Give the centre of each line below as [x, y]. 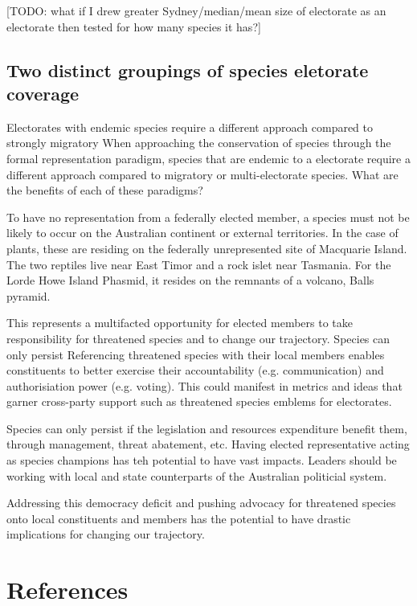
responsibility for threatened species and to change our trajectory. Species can [198, 338]
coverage [43, 93]
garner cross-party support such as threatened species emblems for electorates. [199, 401]
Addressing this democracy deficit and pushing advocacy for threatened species [201, 503]
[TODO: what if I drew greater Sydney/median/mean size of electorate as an [196, 10]
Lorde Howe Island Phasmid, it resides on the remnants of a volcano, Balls [190, 280]
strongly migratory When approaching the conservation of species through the [199, 143]
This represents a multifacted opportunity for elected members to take [180, 323]
